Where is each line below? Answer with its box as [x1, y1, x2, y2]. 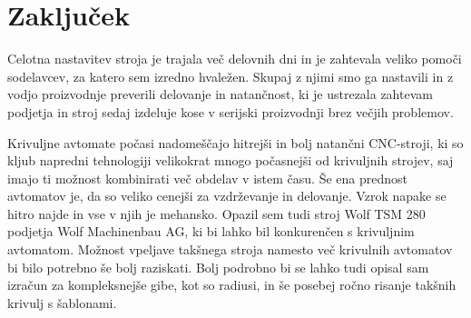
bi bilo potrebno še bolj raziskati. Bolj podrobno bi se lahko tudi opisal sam [7, 257, 429, 276]
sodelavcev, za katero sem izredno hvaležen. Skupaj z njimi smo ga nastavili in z [7, 66, 454, 85]
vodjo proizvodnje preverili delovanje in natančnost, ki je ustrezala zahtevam [7, 84, 433, 104]
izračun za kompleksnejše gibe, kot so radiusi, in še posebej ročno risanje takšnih [7, 275, 456, 294]
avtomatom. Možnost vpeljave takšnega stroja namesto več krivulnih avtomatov [7, 240, 453, 259]
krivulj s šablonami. [7, 293, 117, 312]
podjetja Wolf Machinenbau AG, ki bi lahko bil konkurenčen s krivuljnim [7, 222, 415, 241]
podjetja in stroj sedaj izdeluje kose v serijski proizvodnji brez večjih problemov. [7, 102, 454, 121]
